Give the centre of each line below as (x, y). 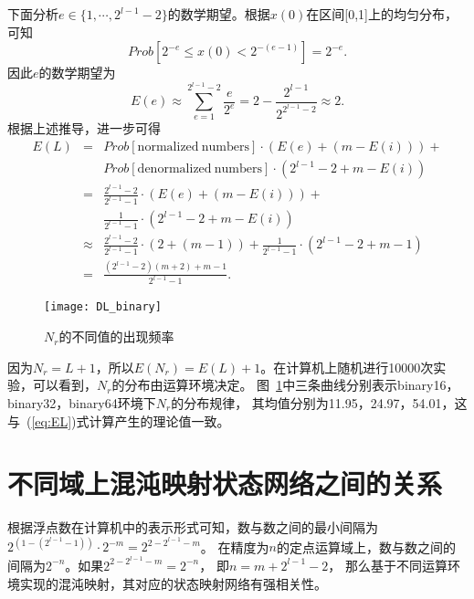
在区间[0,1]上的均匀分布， (382, 14)
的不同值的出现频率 (116, 336)
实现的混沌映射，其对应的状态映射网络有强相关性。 (173, 583)
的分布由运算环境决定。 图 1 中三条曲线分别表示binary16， (285, 385)
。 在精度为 (235, 546)
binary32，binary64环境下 (82, 402)
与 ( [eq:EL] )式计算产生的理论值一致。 (119, 420)
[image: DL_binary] (103, 307)
